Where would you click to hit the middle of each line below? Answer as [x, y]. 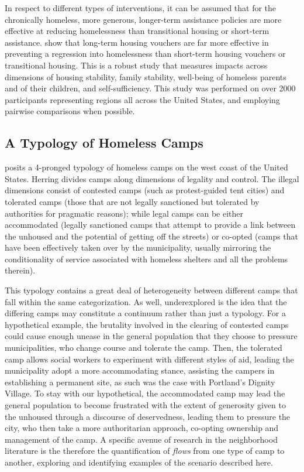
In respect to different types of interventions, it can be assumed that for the [141, 8]
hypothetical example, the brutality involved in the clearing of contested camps [147, 324]
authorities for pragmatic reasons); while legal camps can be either [124, 213]
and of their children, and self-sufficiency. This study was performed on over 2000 [150, 88]
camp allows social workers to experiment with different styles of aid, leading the [149, 359]
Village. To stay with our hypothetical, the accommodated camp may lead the [145, 393]
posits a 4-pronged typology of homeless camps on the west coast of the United [146, 167]
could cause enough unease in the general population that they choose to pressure [151, 336]
